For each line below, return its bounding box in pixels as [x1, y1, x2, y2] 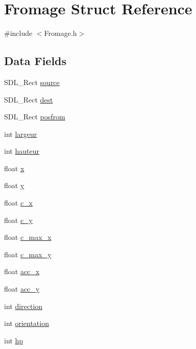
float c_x [4, 197, 33, 208]
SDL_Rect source [4, 76, 60, 87]
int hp [4, 335, 23, 345]
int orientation [4, 318, 49, 329]
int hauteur [4, 146, 39, 156]
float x [4, 162, 24, 173]
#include [4, 28, 33, 38]
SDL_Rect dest [4, 94, 53, 105]
